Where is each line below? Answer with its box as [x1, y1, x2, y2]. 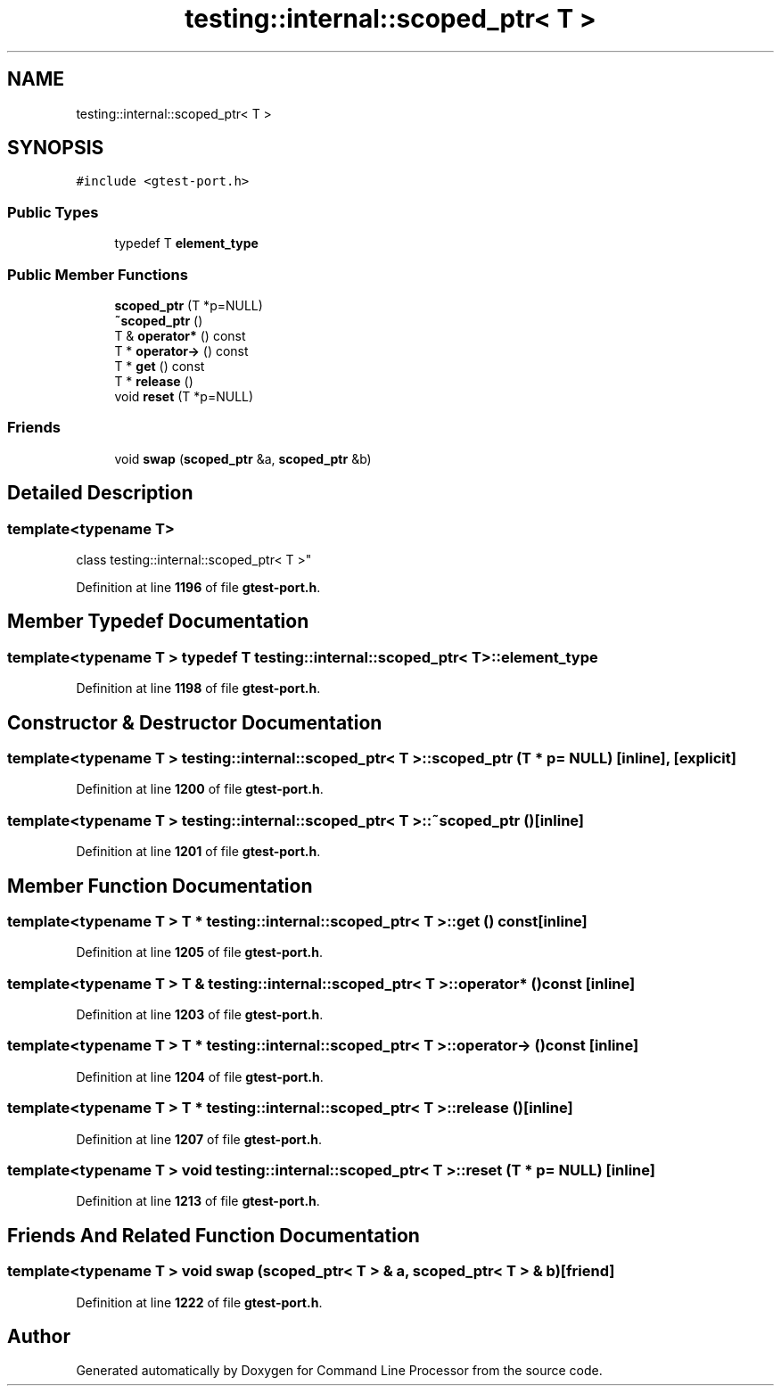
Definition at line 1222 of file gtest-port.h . [76, 1294, 323, 1310]
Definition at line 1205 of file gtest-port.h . [76, 944, 323, 960]
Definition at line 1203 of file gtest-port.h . [76, 1007, 324, 1023]
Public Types [7, 202, 99, 221]
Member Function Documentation [7, 874, 313, 897]
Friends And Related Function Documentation [7, 1224, 420, 1247]
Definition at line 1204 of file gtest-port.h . [76, 1068, 324, 1084]
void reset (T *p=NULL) [114, 388, 254, 404]
